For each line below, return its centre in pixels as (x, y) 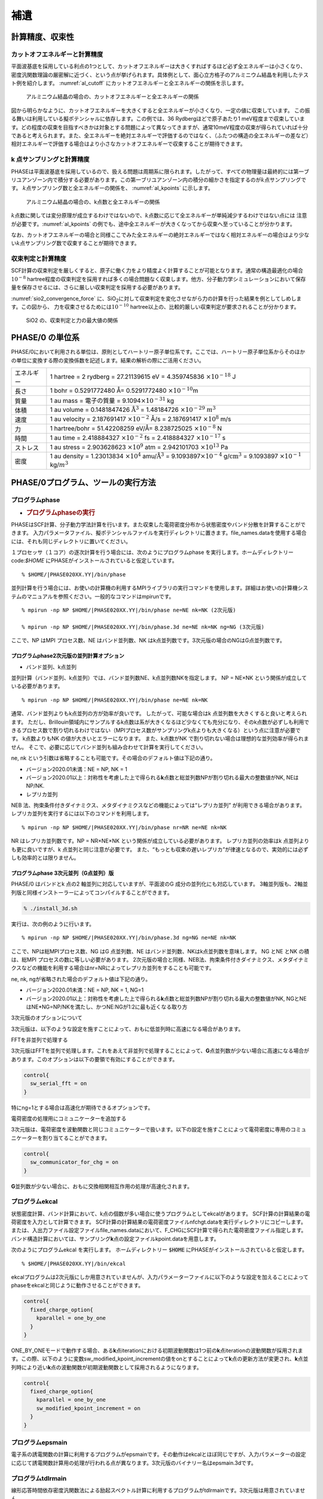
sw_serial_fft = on (59, 1083)
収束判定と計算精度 (39, 259)
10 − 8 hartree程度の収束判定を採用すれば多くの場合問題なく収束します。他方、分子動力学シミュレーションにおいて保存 (159, 279)
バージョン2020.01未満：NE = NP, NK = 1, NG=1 (85, 990)
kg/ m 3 (59, 464)
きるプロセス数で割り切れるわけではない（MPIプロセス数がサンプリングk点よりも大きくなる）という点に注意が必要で (156, 730)
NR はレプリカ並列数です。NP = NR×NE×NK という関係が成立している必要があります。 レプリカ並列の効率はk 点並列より (160, 841)
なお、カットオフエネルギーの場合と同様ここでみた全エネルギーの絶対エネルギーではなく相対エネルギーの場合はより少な (160, 234)
